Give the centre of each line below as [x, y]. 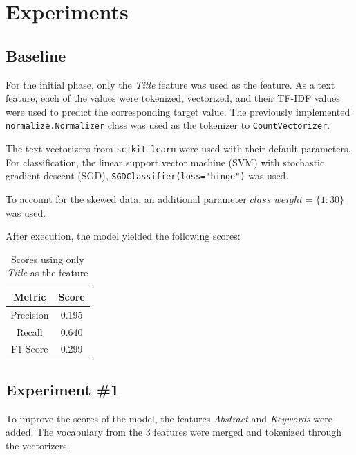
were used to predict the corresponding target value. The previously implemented [178, 111]
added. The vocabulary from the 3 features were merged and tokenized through [174, 432]
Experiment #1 [62, 389]
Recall [30, 331]
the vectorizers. [38, 445]
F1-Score [30, 349]
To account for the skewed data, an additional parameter [126, 198]
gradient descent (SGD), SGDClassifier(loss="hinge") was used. [147, 176]
